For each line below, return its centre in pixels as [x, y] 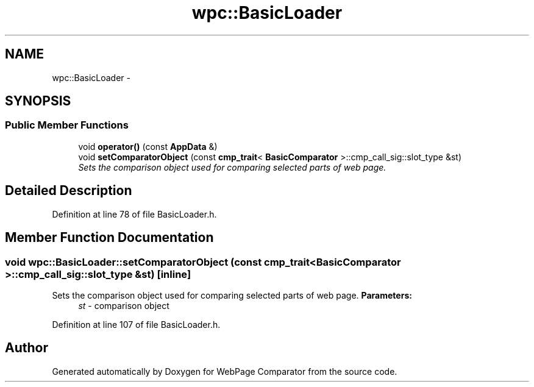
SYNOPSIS [38, 101]
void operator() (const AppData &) [148, 146]
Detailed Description [69, 191]
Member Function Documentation [109, 238]
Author [27, 348]
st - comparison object [124, 305]
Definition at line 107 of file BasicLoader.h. [136, 324]
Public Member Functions [67, 125]
